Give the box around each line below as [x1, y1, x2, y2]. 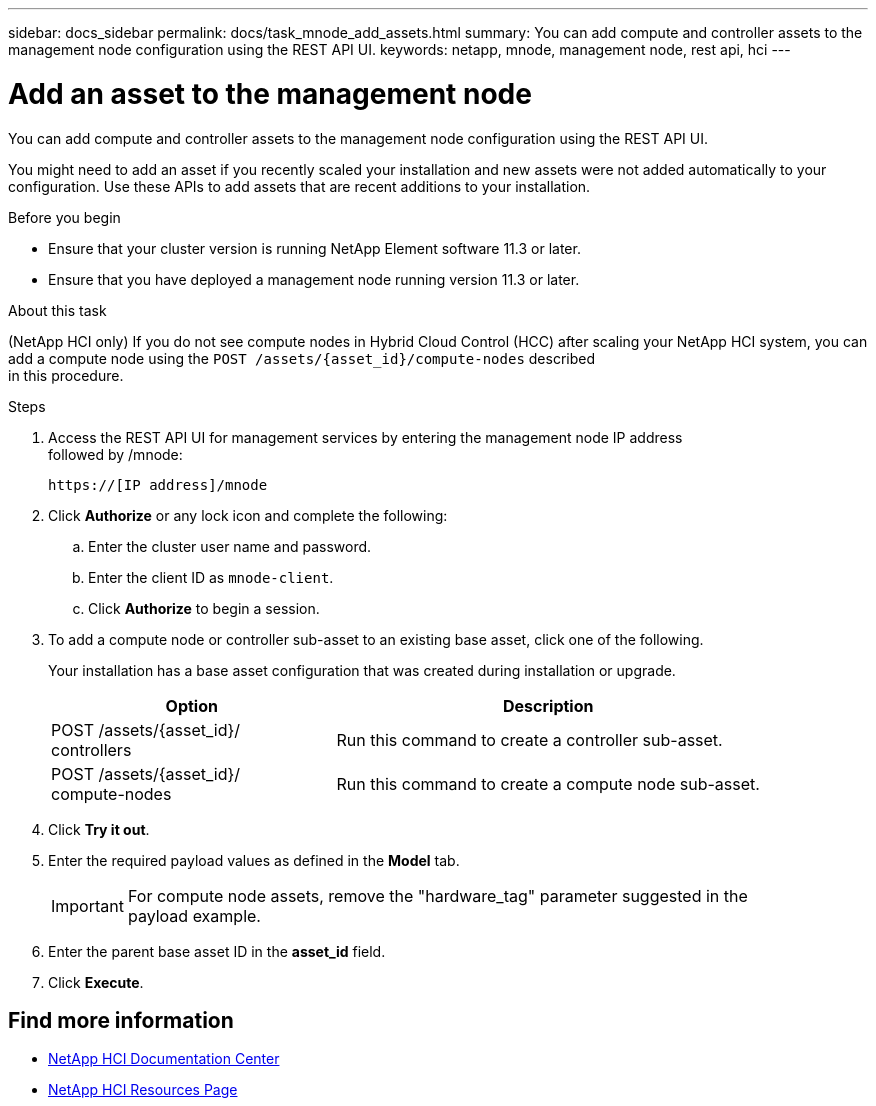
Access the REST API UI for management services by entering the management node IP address [48, 428, 683, 446]
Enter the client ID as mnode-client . [88, 568, 334, 586]
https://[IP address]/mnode [48, 476, 268, 493]
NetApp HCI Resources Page [48, 1081, 238, 1099]
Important [51, 895, 124, 916]
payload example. [127, 905, 261, 926]
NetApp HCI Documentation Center [48, 1050, 280, 1068]
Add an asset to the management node [8, 76, 532, 111]
